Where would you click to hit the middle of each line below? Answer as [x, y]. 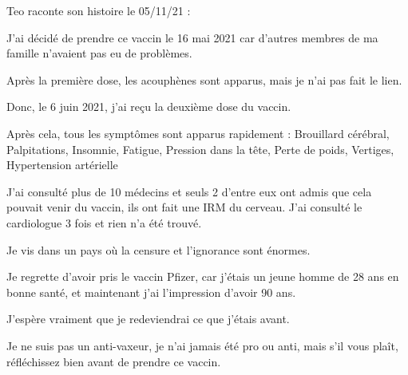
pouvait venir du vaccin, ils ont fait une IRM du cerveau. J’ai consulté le [184, 207]
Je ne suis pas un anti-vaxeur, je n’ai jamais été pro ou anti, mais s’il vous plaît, [202, 345]
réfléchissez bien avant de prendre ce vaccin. [114, 361]
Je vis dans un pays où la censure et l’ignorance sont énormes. [158, 249]
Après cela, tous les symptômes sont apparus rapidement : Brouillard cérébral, [198, 133]
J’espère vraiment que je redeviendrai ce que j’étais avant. [148, 319]
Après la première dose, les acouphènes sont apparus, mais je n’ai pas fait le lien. [204, 79]
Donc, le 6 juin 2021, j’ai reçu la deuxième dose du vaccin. [149, 107]
